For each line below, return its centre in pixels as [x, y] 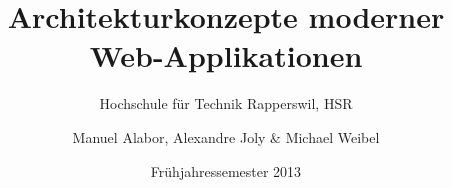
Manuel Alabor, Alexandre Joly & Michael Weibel [226, 136]
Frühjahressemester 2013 [226, 170]
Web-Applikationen [226, 55]
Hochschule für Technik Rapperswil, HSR [226, 103]
